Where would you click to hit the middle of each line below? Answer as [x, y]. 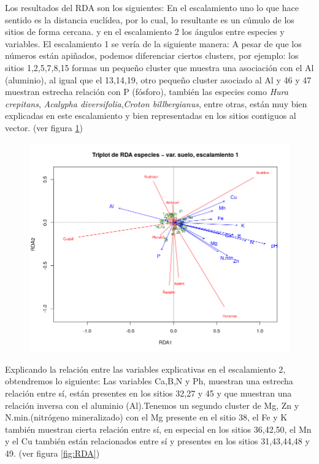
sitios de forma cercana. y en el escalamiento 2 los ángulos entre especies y [145, 32]
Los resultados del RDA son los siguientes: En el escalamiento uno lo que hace [152, 7]
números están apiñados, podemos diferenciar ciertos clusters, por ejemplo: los [152, 55]
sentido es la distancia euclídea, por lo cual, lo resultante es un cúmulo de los [150, 19]
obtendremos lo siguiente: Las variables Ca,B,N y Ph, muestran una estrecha [149, 381]
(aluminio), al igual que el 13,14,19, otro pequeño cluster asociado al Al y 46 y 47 [158, 79]
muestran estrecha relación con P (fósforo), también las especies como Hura [147, 92]
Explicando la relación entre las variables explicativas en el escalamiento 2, [145, 369]
